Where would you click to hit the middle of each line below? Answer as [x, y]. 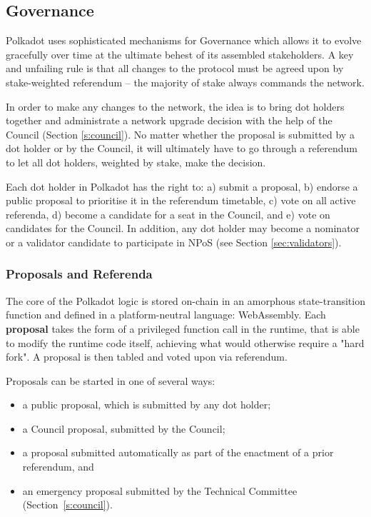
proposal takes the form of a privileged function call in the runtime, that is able [183, 328]
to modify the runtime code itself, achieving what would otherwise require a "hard [185, 342]
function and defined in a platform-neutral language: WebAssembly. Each [166, 315]
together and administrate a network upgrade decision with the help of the [169, 120]
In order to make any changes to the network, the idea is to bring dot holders [175, 106]
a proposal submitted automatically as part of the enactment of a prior [178, 452]
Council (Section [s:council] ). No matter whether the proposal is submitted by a [180, 134]
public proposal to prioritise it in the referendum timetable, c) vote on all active [181, 200]
